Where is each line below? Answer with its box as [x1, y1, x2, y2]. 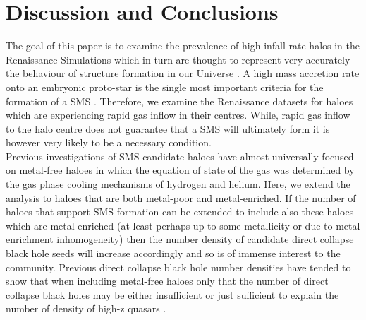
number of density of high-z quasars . [6, 301, 166, 316]
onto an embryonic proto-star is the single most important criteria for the [6, 79, 324, 94]
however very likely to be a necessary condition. [6, 135, 212, 150]
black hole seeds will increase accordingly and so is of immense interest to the [6, 246, 341, 261]
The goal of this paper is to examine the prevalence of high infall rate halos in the [6, 38, 360, 53]
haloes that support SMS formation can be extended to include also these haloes [6, 204, 354, 219]
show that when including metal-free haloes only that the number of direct [6, 273, 329, 288]
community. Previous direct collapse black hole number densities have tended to [6, 259, 351, 274]
